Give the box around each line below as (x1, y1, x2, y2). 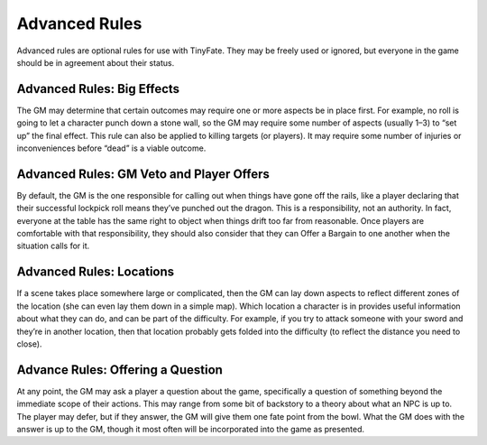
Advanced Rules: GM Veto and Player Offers (16, 166, 271, 181)
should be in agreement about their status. (16, 57, 175, 68)
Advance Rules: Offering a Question (16, 362, 223, 377)
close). (16, 338, 42, 349)
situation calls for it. (16, 240, 90, 252)
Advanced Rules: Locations (16, 264, 175, 280)
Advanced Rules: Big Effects (16, 81, 180, 97)
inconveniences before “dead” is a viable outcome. (16, 143, 207, 153)
